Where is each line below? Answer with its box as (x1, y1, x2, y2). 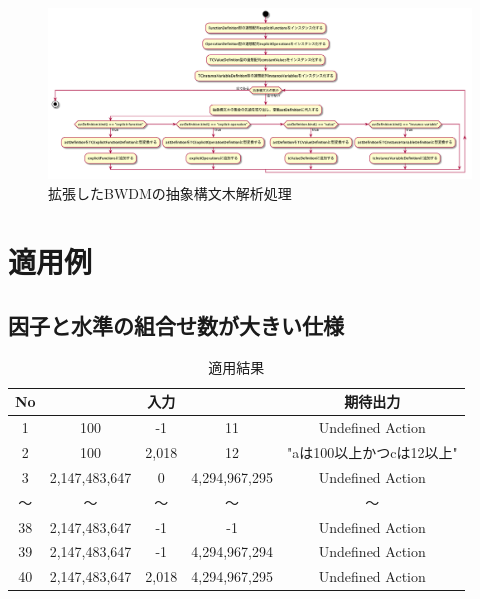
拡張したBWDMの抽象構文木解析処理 (48, 182, 292, 203)
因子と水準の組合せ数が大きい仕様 (8, 309, 344, 340)
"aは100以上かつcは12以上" (286, 442, 458, 463)
